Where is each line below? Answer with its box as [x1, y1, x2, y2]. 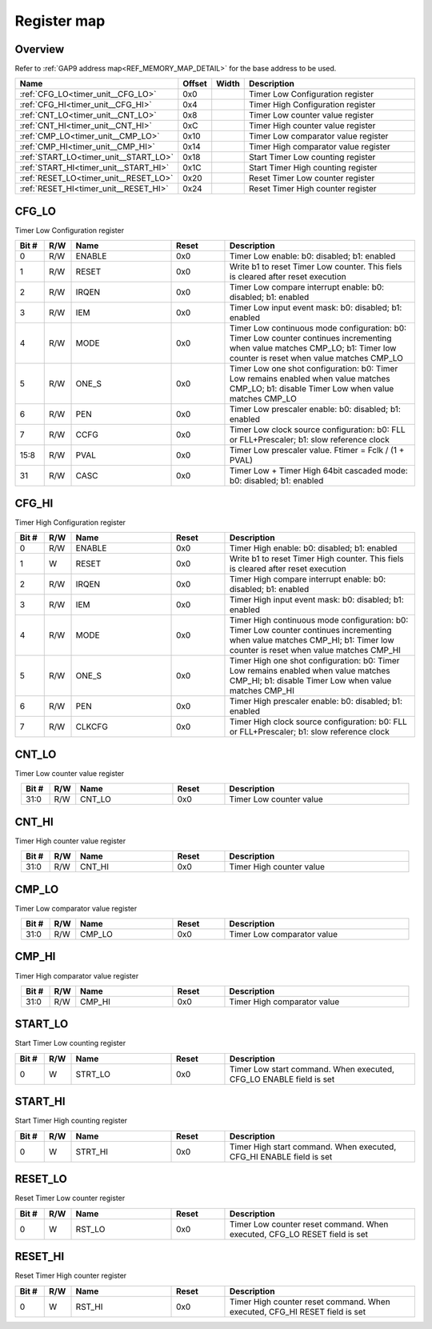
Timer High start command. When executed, [229, 1141, 397, 1152]
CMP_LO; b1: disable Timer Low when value [229, 383, 394, 394]
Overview [14, 42, 65, 56]
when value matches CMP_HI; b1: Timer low [229, 634, 394, 646]
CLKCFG [75, 721, 108, 732]
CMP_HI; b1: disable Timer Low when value [229, 675, 392, 687]
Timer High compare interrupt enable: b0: [229, 574, 386, 585]
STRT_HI [75, 1146, 108, 1157]
